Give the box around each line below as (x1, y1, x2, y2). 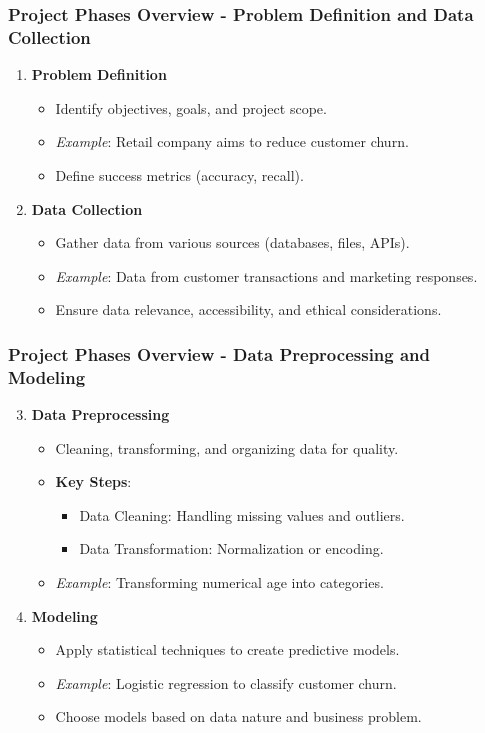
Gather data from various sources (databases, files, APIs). (55, 232, 410, 253)
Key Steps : (55, 471, 132, 492)
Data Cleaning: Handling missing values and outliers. (79, 504, 405, 525)
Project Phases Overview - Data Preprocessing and (8, 341, 431, 366)
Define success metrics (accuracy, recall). (55, 164, 304, 185)
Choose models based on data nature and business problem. (55, 706, 422, 727)
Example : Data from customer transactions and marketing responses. (55, 265, 478, 286)
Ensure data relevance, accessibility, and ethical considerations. (55, 299, 442, 320)
